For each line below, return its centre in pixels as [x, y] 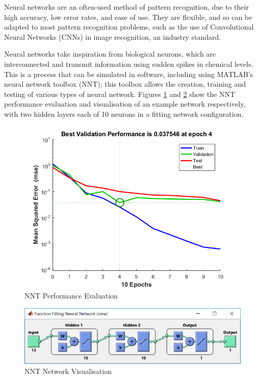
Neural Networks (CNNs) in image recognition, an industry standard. [113, 36]
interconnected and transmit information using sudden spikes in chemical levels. [129, 64]
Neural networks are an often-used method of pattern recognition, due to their [126, 7]
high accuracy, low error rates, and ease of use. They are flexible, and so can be [128, 17]
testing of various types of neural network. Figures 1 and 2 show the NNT [120, 94]
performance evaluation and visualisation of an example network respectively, [125, 104]
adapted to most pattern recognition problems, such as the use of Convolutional [129, 27]
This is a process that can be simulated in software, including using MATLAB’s [129, 74]
